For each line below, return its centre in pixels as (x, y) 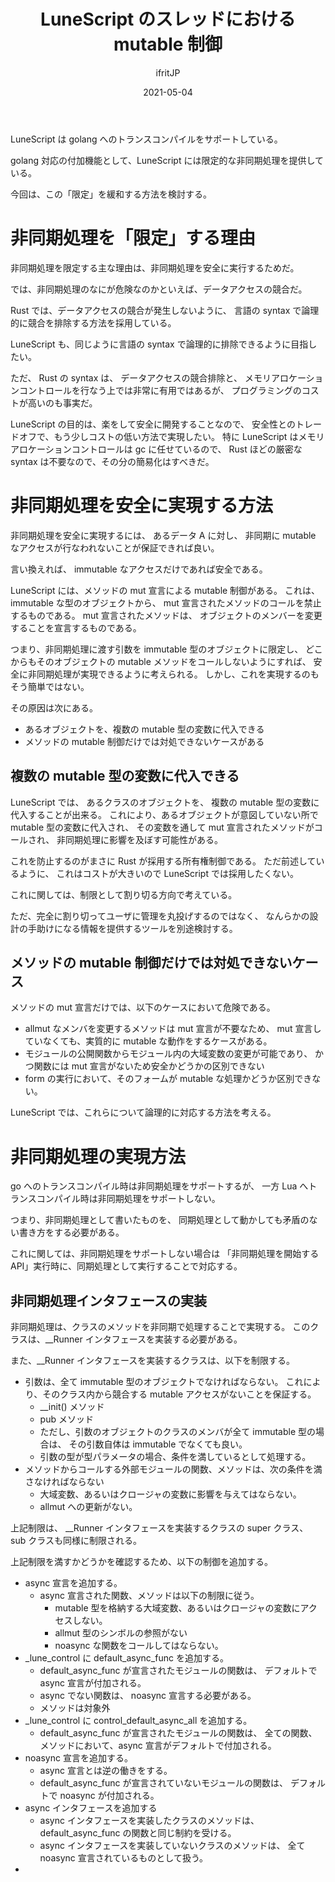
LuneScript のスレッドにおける (168, 19)
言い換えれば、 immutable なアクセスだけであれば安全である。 (139, 569)
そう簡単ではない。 (50, 686)
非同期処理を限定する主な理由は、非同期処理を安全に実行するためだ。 (155, 267)
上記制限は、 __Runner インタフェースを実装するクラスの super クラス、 (159, 1528)
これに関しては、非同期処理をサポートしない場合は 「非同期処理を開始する (165, 1254)
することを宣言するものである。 (76, 627)
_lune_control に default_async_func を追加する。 (126, 1658)
